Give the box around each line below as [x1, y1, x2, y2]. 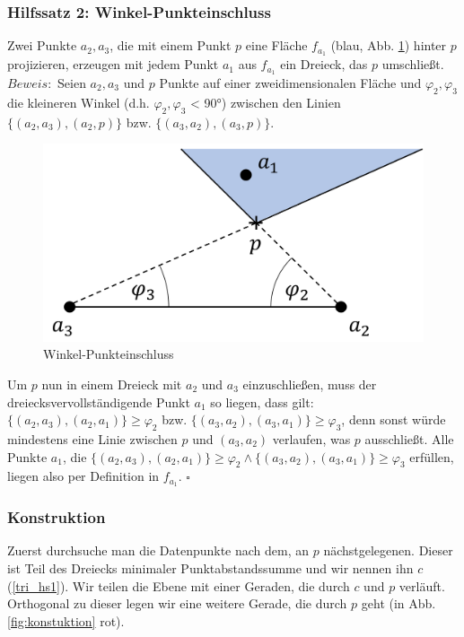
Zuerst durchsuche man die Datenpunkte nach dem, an [7, 541, 310, 560]
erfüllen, [409, 447, 454, 466]
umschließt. [381, 55, 444, 74]
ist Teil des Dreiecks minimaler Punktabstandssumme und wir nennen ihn [7, 559, 414, 578]
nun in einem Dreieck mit [41, 375, 182, 393]
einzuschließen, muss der [242, 375, 377, 393]
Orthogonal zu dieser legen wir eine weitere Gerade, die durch [7, 594, 347, 613]
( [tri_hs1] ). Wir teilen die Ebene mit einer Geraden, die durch [7, 576, 350, 595]
